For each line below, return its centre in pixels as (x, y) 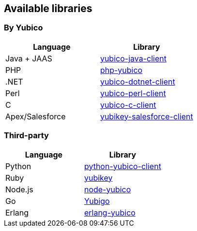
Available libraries (48, 8)
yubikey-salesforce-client (146, 116)
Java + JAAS (29, 58)
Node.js (19, 189)
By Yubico (23, 28)
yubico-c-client (128, 105)
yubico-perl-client (133, 93)
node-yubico (107, 189)
